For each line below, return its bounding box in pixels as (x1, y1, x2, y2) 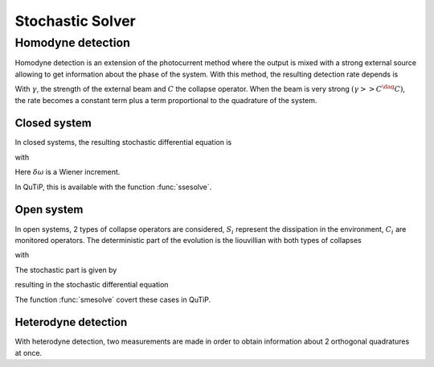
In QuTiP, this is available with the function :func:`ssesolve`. (14, 182, 212, 192)
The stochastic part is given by (14, 265, 117, 274)
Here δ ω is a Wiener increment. (14, 167, 121, 177)
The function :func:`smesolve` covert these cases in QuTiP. (14, 295, 211, 304)
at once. (14, 348, 43, 357)
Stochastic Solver (14, 12, 137, 30)
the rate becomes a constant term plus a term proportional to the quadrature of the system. (14, 95, 317, 105)
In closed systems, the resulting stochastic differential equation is (14, 138, 232, 147)
